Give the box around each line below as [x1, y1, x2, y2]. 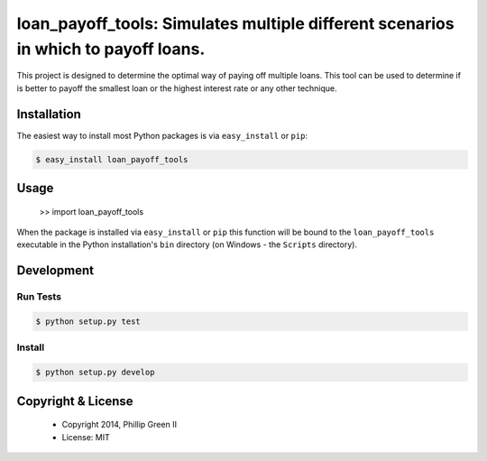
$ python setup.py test [35, 316, 142, 327]
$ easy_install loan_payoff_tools [35, 154, 188, 164]
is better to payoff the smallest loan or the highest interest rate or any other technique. [16, 82, 337, 94]
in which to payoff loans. [16, 39, 206, 59]
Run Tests [16, 290, 62, 303]
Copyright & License [16, 393, 134, 409]
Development [16, 263, 95, 279]
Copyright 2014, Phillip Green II [61, 420, 178, 430]
